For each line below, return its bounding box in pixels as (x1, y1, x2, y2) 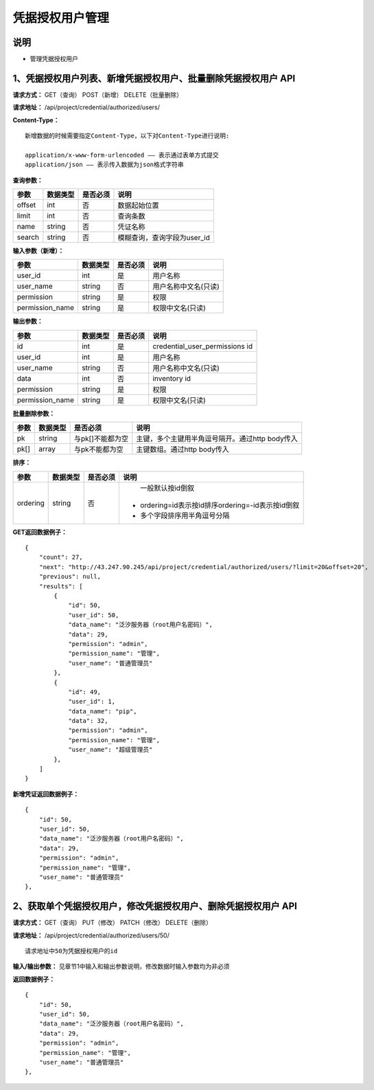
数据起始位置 (117, 201, 159, 210)
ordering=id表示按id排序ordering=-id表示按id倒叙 (139, 500, 300, 510)
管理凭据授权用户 (30, 55, 78, 63)
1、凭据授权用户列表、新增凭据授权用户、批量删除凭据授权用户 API (12, 72, 296, 84)
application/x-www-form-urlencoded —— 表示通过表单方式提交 (25, 151, 219, 159)
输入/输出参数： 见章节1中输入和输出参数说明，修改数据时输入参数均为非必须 (12, 962, 230, 970)
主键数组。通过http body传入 (136, 445, 229, 454)
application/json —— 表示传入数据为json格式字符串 (25, 161, 185, 168)
